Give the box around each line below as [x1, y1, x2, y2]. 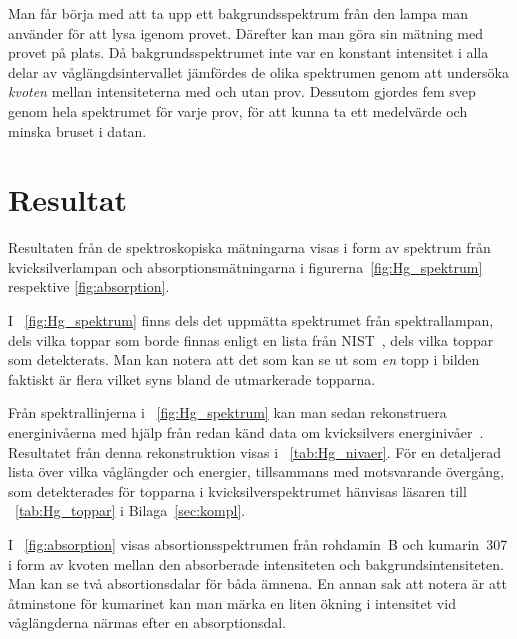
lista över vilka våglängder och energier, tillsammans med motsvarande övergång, [8, 461, 504, 482]
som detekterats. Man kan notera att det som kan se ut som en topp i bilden [8, 349, 480, 370]
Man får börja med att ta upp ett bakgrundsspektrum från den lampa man [8, 3, 469, 23]
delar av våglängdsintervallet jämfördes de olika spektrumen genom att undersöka [8, 61, 510, 82]
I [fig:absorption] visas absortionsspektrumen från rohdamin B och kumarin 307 [8, 534, 508, 554]
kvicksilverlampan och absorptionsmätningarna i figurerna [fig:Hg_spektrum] [8, 256, 483, 277]
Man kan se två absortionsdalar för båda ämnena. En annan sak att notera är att [8, 573, 507, 594]
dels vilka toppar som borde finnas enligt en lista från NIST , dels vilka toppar [8, 329, 494, 350]
